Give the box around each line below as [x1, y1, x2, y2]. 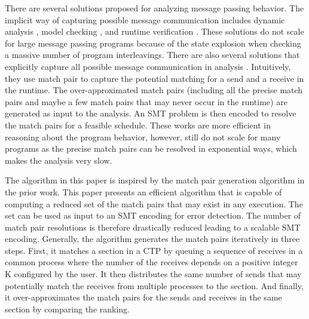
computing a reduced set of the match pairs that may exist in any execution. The [5, 197, 303, 210]
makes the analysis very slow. [5, 154, 112, 166]
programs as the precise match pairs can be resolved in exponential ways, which [5, 142, 297, 155]
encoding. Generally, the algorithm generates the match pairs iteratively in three [5, 232, 300, 245]
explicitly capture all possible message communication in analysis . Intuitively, [5, 60, 291, 72]
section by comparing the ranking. [5, 302, 130, 315]
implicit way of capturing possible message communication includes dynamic [5, 13, 285, 26]
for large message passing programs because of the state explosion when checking [5, 36, 301, 49]
